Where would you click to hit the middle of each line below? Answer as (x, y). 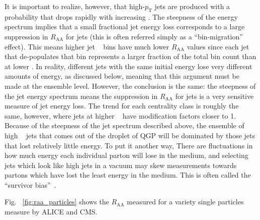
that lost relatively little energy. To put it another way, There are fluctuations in (129, 145)
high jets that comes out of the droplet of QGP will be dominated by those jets (130, 135)
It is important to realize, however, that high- (75, 6)
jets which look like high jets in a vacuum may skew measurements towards (121, 165)
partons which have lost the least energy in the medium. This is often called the (128, 175)
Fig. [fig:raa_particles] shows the (57, 202)
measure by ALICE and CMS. (51, 212)
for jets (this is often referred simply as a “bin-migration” (154, 36)
